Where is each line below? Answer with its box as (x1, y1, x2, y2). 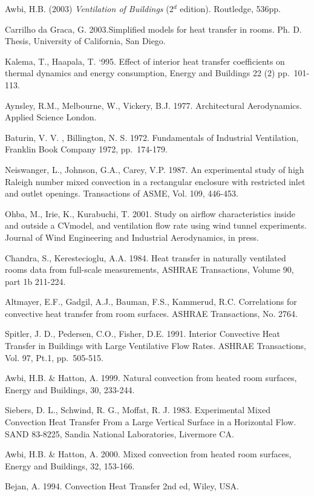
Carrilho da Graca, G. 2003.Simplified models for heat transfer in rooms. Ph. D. (5, 22, 302, 35)
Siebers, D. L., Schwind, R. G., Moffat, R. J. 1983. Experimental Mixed (5, 403, 270, 416)
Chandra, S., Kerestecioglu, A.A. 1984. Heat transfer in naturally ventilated (5, 251, 286, 264)
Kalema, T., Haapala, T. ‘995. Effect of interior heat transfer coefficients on (5, 54, 285, 67)
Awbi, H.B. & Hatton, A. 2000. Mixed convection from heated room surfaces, (5, 448, 292, 460)
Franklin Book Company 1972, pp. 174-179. (5, 143, 168, 155)
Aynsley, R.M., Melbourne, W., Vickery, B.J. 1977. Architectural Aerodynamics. (5, 99, 302, 111)
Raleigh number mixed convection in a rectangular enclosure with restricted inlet (5, 175, 306, 188)
